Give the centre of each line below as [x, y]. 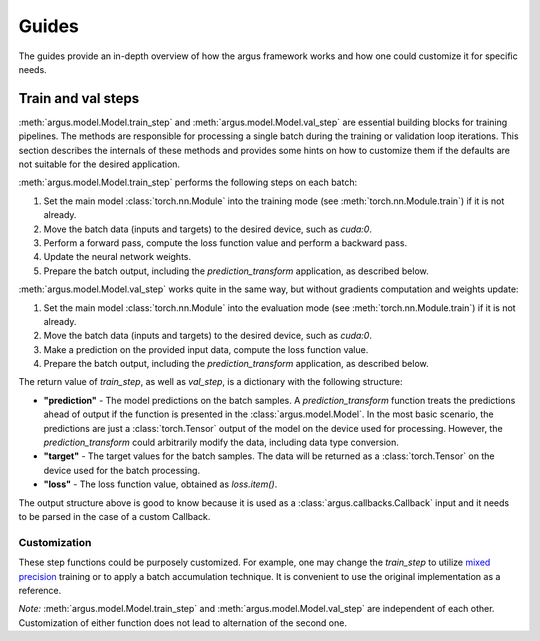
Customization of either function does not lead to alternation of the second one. [182, 622]
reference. [40, 590]
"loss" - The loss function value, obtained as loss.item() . [160, 484]
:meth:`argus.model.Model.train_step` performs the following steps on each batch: [188, 182]
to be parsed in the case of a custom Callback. [114, 516]
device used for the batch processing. [121, 470]
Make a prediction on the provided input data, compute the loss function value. [206, 349]
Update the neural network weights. [117, 257]
